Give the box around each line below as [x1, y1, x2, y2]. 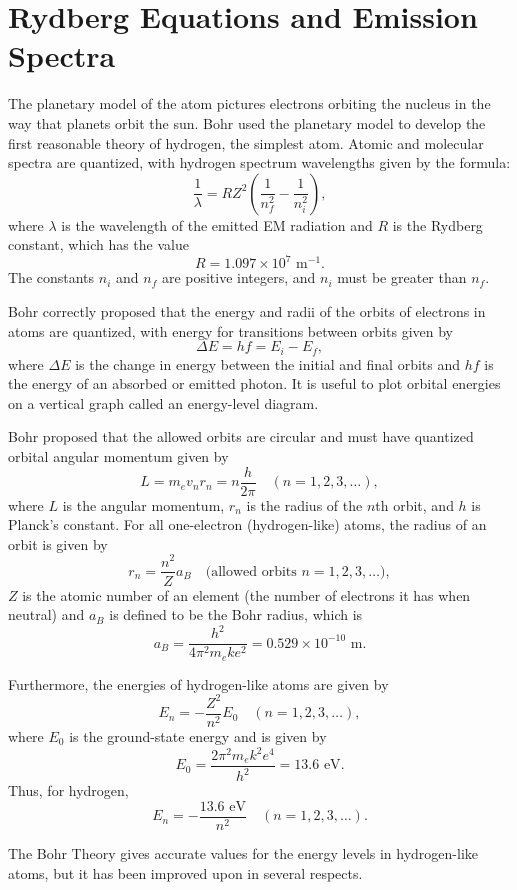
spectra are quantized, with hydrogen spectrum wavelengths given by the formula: [8, 152, 511, 173]
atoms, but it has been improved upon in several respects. [8, 862, 363, 883]
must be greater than [337, 267, 467, 288]
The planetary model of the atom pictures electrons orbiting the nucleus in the [8, 93, 491, 114]
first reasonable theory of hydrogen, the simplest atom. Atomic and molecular [8, 132, 484, 153]
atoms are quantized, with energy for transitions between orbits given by [8, 320, 454, 341]
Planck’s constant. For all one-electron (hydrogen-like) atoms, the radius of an [8, 514, 487, 535]
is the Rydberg [392, 214, 483, 235]
